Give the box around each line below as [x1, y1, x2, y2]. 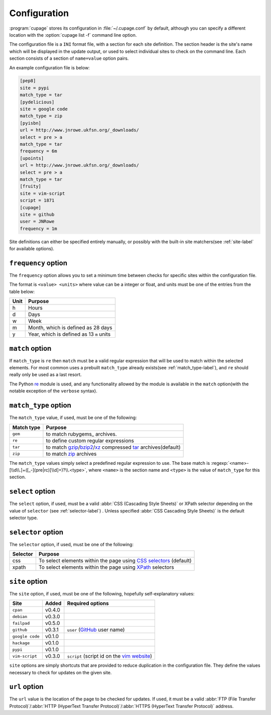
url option [9, 682, 44, 691]
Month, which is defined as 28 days [28, 324, 112, 331]
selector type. [9, 515, 38, 521]
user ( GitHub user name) [67, 626, 125, 633]
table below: [9, 288, 35, 294]
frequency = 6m [20, 148, 57, 154]
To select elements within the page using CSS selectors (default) [38, 557, 192, 564]
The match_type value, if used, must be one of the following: [9, 415, 138, 421]
